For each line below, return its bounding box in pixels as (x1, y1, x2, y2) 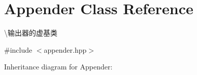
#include (4, 44, 32, 55)
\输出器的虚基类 (4, 27, 57, 38)
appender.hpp (44, 44, 87, 55)
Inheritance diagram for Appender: (4, 61, 113, 72)
